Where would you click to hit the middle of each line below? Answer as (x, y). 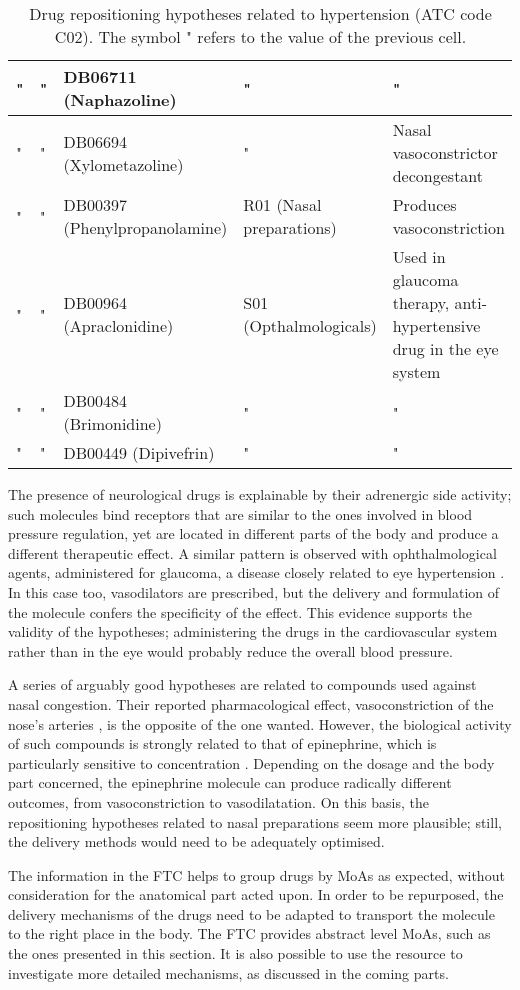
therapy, (421, 302)
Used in (419, 256)
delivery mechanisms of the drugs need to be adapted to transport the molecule (251, 913)
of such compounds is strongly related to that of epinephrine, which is (222, 743)
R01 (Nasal (282, 204)
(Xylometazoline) (123, 164)
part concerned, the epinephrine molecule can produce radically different (230, 782)
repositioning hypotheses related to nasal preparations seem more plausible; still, (255, 821)
